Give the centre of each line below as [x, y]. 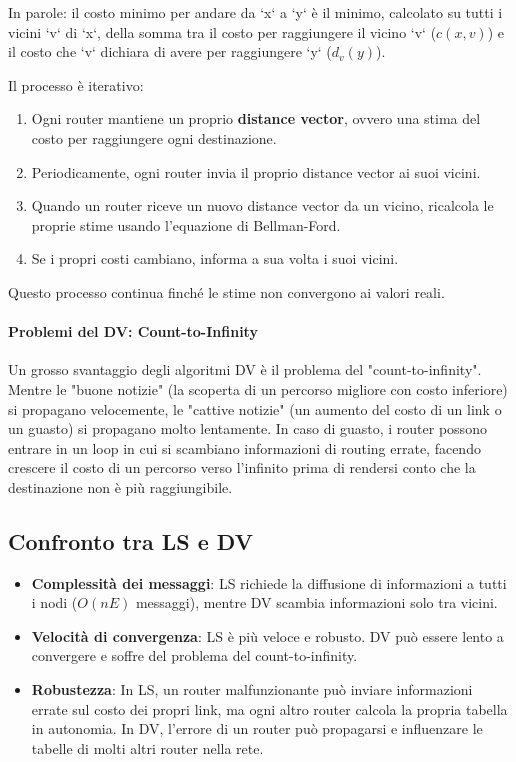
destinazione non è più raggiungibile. [120, 486]
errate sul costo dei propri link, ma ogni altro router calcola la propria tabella [269, 708]
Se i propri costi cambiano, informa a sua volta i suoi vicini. [215, 258]
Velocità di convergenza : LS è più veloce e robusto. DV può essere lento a [267, 635]
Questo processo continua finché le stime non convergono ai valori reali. [226, 291]
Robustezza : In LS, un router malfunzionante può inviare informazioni [252, 689]
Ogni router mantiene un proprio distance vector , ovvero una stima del [256, 118]
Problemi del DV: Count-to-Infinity [133, 331]
